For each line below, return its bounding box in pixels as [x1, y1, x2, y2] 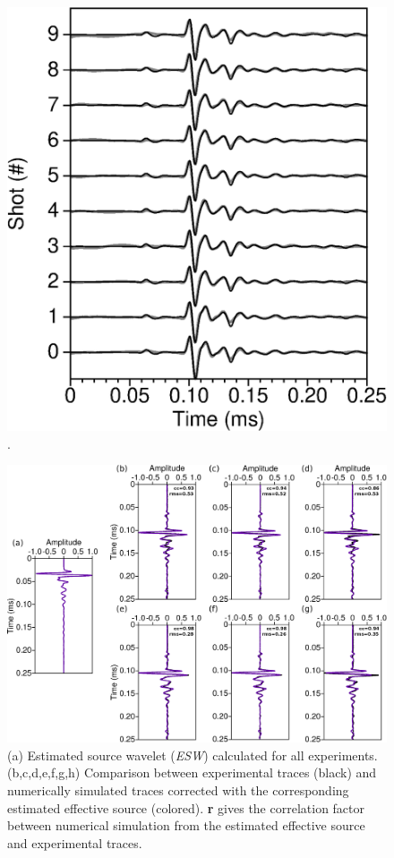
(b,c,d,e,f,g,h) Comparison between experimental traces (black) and [7, 763, 377, 782]
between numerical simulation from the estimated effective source [7, 816, 365, 835]
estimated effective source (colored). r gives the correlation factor [7, 798, 365, 817]
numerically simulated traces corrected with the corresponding [7, 781, 349, 800]
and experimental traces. [7, 833, 142, 852]
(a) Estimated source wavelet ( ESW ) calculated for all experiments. [7, 745, 378, 764]
